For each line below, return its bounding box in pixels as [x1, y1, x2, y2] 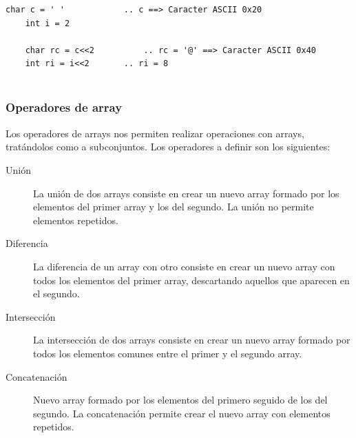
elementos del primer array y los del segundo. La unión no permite [33, 199, 314, 214]
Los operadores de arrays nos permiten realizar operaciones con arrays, [6, 126, 304, 140]
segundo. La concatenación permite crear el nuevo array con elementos [33, 406, 331, 420]
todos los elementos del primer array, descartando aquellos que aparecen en [33, 272, 350, 287]
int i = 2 [25, 18, 70, 28]
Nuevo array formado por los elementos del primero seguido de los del [33, 392, 328, 407]
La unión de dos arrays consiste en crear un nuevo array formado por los [33, 186, 339, 200]
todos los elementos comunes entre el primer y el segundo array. [33, 346, 302, 360]
